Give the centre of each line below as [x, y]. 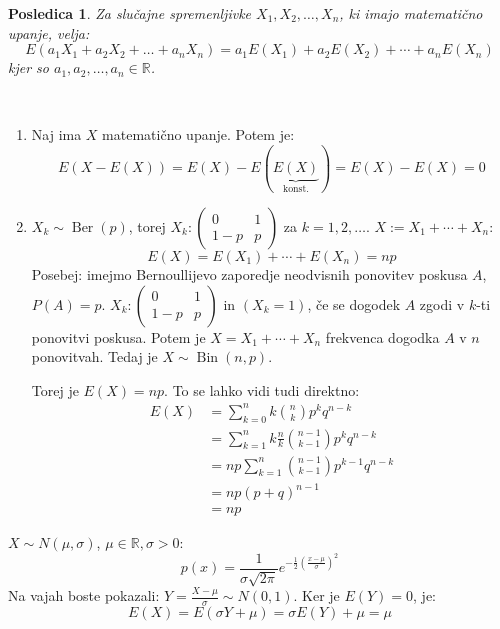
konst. [296, 189]
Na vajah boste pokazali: [84, 595]
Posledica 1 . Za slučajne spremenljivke [130, 13]
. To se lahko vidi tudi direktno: [262, 389]
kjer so [28, 67]
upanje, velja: [49, 32]
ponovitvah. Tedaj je [94, 356]
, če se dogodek [354, 303]
